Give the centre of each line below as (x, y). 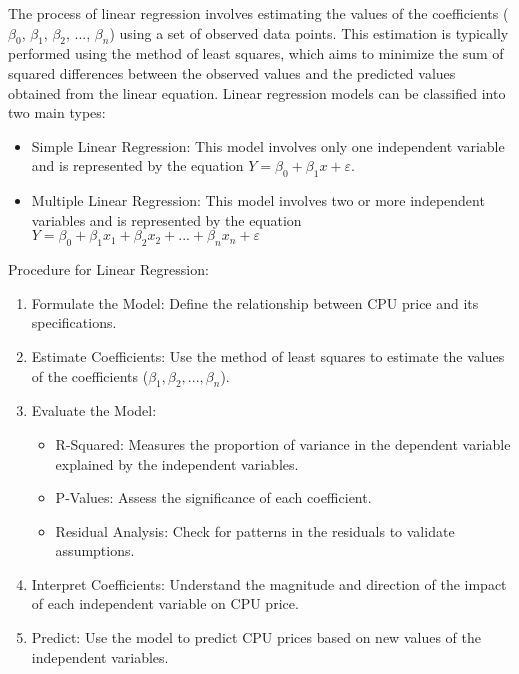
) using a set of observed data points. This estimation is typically (309, 32)
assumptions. (95, 550)
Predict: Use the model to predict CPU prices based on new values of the (256, 637)
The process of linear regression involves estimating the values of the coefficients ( (258, 13)
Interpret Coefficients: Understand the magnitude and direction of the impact (269, 583)
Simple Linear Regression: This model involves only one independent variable (268, 145)
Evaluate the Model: (94, 410)
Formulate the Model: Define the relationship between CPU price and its (255, 302)
